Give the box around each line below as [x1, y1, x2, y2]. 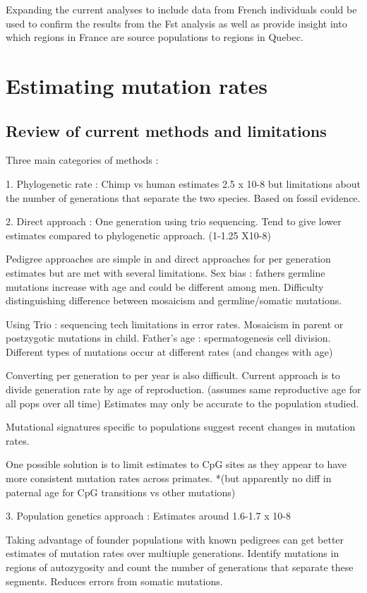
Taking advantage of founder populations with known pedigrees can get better [6, 532, 344, 546]
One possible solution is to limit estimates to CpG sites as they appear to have [6, 457, 347, 472]
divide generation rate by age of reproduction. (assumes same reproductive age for [6, 382, 361, 397]
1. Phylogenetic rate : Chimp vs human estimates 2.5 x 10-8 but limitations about [6, 176, 361, 191]
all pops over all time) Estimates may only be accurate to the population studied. [6, 395, 359, 410]
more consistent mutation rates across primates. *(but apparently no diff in [6, 471, 332, 486]
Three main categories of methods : [6, 152, 159, 167]
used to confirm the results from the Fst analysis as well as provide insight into [6, 16, 347, 30]
